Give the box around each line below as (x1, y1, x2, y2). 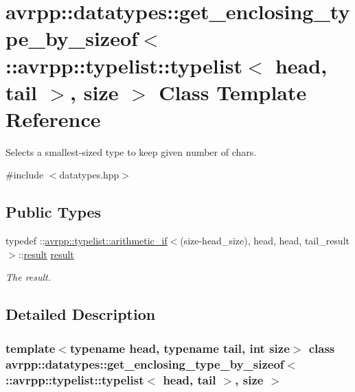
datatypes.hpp (59, 168, 119, 182)
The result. (5, 270, 51, 284)
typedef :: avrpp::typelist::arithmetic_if (5, 233, 168, 248)
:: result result (18, 246, 74, 261)
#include (5, 168, 44, 182)
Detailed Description (5, 303, 156, 325)
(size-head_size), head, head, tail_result (180, 233, 350, 248)
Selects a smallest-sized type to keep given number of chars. (5, 144, 257, 159)
